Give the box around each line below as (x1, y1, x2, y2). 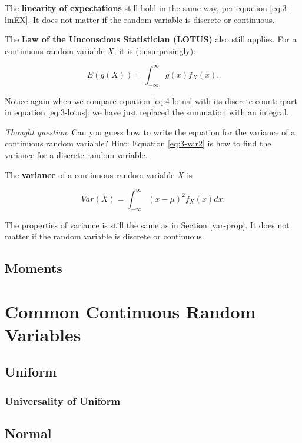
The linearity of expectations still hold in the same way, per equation (5, 2, 267, 14)
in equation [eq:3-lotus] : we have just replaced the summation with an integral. (5, 106, 289, 118)
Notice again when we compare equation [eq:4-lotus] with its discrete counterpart (5, 94, 297, 106)
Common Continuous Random (5, 299, 256, 323)
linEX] (5, 13, 28, 25)
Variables (5, 322, 81, 346)
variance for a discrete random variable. (5, 149, 148, 161)
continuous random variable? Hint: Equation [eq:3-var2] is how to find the (5, 137, 271, 149)
